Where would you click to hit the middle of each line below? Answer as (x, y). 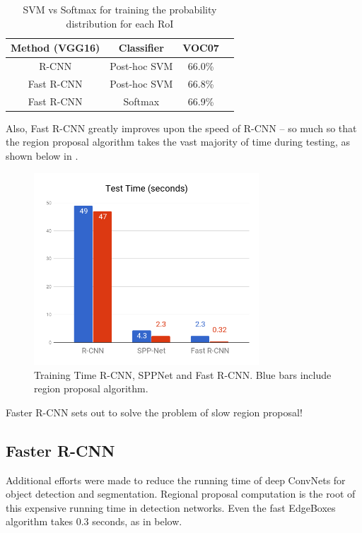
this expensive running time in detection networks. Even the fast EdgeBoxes (171, 507)
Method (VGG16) (56, 48)
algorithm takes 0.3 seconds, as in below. (94, 521)
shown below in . (42, 156)
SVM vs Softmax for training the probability (120, 9)
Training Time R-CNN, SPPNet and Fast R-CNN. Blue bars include (183, 374)
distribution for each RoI (120, 23)
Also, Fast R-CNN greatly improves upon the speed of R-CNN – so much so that (181, 128)
